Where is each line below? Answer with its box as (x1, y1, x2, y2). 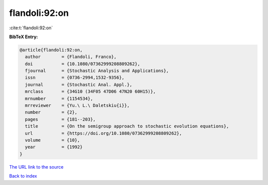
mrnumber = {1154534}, (25, 96, 93, 101)
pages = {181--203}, (25, 117, 96, 122)
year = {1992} (25, 144, 83, 150)
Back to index (9, 173, 37, 179)
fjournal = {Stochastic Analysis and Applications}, (25, 68, 169, 74)
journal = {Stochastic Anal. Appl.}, (25, 82, 133, 87)
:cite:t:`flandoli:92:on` (9, 25, 53, 31)
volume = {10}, (25, 137, 80, 143)
